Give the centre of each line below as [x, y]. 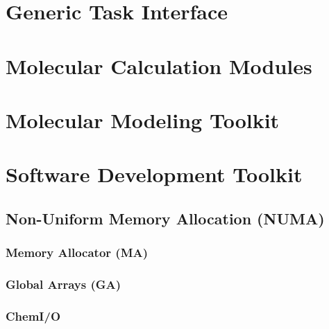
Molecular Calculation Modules [159, 65]
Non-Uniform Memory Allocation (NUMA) [165, 218]
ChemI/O [33, 315]
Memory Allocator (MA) [77, 252]
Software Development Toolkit [154, 174]
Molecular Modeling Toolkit [143, 119]
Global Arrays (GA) [64, 284]
